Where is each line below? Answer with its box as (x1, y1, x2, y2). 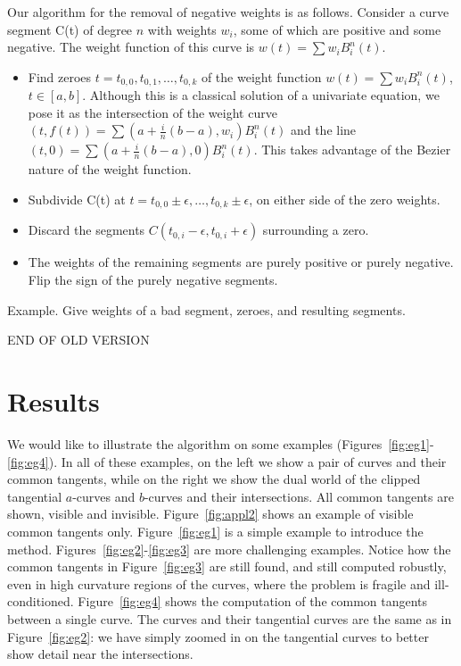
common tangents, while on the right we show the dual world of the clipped (7, 470, 421, 488)
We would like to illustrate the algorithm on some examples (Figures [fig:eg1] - (7, 434, 434, 453)
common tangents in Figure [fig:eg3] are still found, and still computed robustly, (7, 557, 447, 576)
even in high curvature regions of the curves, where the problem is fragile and (7, 574, 431, 593)
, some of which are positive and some (233, 20, 441, 38)
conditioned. (7, 592, 74, 611)
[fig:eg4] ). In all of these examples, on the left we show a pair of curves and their (7, 452, 447, 470)
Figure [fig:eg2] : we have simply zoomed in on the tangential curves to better (7, 627, 429, 645)
